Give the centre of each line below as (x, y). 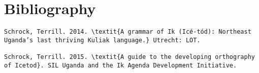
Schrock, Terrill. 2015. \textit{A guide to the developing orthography (129, 57)
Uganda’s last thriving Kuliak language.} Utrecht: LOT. (102, 40)
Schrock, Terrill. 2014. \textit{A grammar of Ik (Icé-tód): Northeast (128, 32)
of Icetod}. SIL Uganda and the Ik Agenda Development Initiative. (121, 65)
